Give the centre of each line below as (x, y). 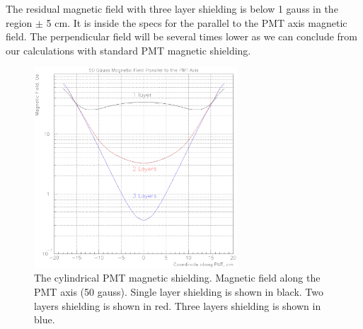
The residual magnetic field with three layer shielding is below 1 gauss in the (172, 8)
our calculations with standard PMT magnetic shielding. (128, 50)
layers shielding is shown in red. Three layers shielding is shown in (178, 305)
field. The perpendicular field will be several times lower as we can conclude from (181, 36)
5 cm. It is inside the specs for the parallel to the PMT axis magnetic (197, 22)
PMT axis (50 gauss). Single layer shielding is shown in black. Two (179, 292)
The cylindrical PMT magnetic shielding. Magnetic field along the (177, 278)
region (19, 22)
